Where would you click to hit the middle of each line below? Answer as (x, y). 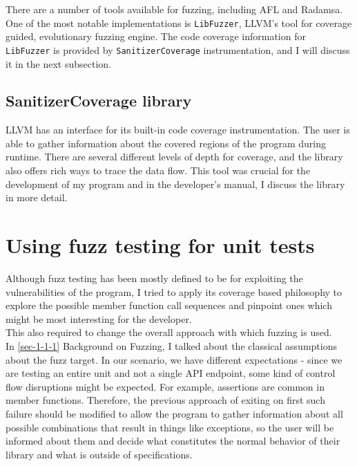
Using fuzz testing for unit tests (160, 245)
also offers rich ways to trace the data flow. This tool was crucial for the (158, 170)
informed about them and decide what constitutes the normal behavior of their (173, 441)
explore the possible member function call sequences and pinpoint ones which (169, 305)
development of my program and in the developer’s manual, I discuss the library (175, 184)
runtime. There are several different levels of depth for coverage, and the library (174, 157)
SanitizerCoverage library (99, 101)
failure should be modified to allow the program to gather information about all (174, 413)
